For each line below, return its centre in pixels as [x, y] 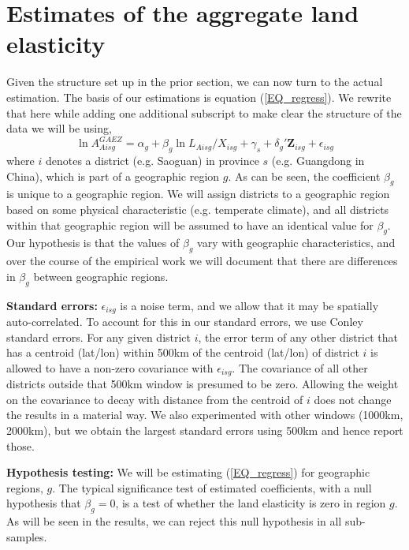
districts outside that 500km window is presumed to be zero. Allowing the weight [203, 384]
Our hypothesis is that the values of [93, 243]
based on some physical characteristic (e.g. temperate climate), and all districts [198, 209]
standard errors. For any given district [99, 337]
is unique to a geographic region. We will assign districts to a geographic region [198, 194]
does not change [353, 399]
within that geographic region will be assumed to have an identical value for [190, 224]
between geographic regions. [101, 276]
